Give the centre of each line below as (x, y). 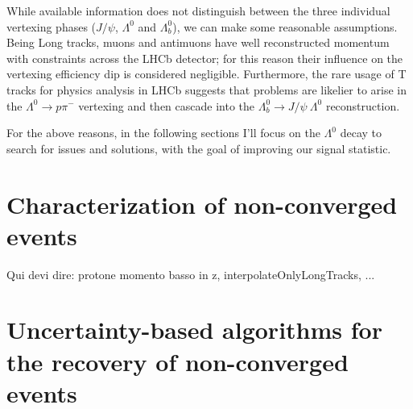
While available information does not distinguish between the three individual (198, 10)
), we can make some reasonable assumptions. (285, 26)
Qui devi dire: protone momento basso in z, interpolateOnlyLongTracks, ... (191, 274)
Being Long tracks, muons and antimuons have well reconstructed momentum (198, 42)
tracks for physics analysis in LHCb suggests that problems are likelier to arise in (206, 89)
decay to (361, 133)
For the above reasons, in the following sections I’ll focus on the (163, 133)
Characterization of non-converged (202, 204)
